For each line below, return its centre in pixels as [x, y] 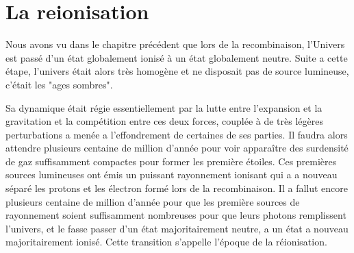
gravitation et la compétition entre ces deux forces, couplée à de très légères [164, 121]
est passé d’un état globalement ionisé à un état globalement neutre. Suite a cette [177, 57]
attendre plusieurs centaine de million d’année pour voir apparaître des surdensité [177, 148]
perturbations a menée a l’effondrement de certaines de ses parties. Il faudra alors [177, 134]
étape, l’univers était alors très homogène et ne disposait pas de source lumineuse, [177, 71]
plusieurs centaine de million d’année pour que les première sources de [153, 201]
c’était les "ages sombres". [59, 84]
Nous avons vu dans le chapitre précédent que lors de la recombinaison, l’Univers [175, 44]
